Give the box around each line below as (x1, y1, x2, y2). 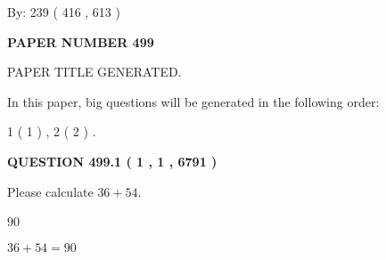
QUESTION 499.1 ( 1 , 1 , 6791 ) (7, 151, 218, 170)
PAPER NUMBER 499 (7, 32, 154, 51)
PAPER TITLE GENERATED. (7, 62, 182, 81)
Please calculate (7, 182, 94, 200)
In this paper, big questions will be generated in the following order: (7, 92, 380, 110)
